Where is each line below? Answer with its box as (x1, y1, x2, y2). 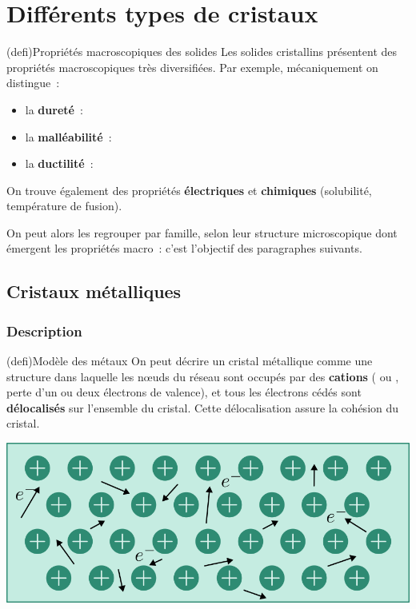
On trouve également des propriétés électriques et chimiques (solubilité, (6, 181, 372, 198)
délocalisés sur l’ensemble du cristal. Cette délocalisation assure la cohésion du (6, 399, 399, 416)
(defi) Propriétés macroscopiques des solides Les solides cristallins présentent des (6, 43, 398, 60)
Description (6, 320, 82, 340)
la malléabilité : (25, 128, 112, 145)
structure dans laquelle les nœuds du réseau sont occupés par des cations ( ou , (6, 368, 399, 384)
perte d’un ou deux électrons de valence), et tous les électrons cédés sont (6, 384, 362, 400)
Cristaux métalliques (6, 279, 182, 304)
